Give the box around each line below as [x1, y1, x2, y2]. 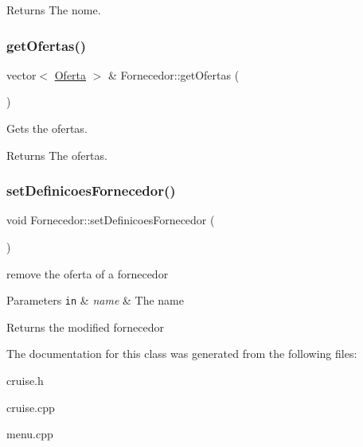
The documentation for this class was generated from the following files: [6, 345, 357, 362]
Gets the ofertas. [6, 120, 88, 136]
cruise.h [6, 372, 44, 389]
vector [6, 66, 37, 83]
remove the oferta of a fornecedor [6, 265, 169, 282]
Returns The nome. [6, 2, 101, 17]
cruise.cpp [6, 398, 55, 415]
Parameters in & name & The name [6, 292, 184, 309]
